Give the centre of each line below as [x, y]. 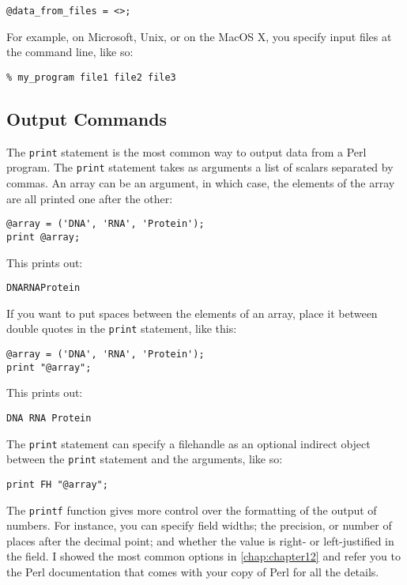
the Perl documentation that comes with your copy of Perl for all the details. [193, 571]
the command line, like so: [70, 52]
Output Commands [87, 118]
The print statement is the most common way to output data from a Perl [187, 151]
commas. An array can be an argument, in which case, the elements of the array [201, 183]
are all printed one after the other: [90, 198]
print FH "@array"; [57, 484]
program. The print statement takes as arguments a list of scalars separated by [200, 167]
